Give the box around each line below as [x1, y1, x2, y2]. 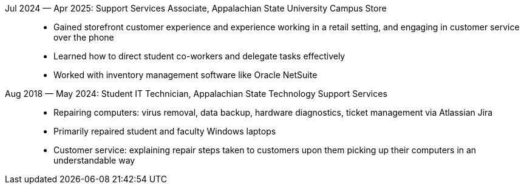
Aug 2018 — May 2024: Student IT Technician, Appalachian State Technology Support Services [5, 88, 387, 99]
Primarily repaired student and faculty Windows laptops [53, 126, 276, 136]
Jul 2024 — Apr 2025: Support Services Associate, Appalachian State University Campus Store [5, 3, 387, 13]
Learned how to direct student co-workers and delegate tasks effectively [53, 51, 345, 61]
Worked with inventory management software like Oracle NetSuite [53, 70, 318, 80]
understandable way [53, 155, 135, 165]
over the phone [53, 32, 114, 42]
